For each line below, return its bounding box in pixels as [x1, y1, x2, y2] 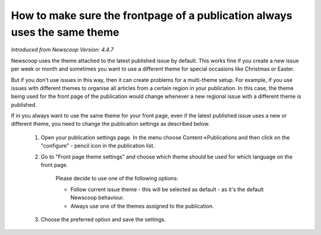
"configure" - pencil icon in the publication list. [40, 142, 155, 150]
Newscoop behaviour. [70, 194, 124, 201]
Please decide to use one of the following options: [55, 175, 178, 182]
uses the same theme [11, 26, 119, 39]
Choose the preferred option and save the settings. [40, 215, 166, 223]
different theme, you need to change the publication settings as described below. [11, 120, 210, 128]
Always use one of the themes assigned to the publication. [70, 202, 214, 209]
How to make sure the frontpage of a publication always [11, 9, 292, 22]
